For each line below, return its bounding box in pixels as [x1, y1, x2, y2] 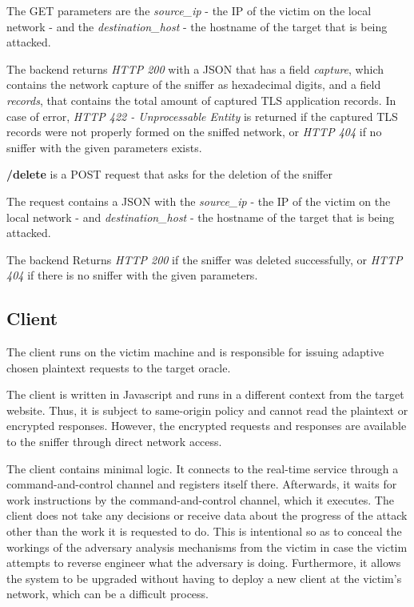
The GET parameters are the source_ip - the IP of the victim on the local [6, 2, 372, 18]
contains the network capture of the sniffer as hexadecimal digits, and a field [6, 76, 381, 93]
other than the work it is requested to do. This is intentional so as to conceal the [6, 523, 402, 540]
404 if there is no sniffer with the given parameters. [6, 267, 258, 283]
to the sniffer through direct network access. [6, 433, 222, 450]
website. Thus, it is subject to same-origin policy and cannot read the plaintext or [6, 401, 408, 418]
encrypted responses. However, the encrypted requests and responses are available [6, 417, 407, 434]
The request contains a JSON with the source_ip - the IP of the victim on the [6, 192, 391, 209]
